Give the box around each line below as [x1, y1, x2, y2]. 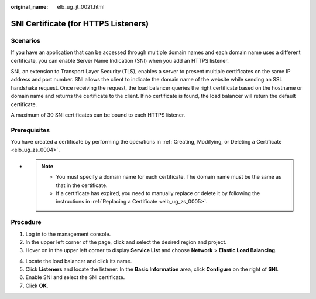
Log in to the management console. [25, 230, 111, 237]
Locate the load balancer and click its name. [25, 257, 132, 264]
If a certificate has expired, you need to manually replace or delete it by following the [56, 189, 260, 196]
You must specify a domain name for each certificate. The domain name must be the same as [56, 174, 282, 181]
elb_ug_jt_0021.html [57, 4, 105, 10]
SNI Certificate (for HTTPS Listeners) [11, 18, 149, 29]
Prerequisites [11, 126, 50, 134]
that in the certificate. [56, 182, 108, 189]
